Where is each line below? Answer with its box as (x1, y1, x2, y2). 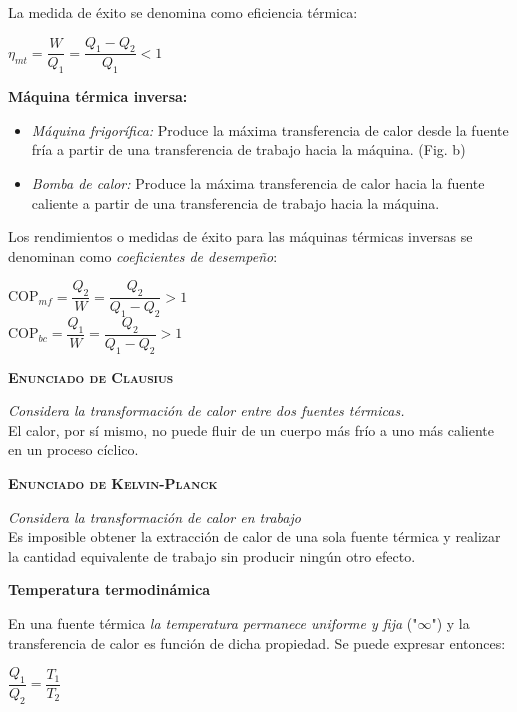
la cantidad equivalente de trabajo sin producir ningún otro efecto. (8, 545, 416, 566)
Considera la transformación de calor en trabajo (8, 506, 301, 527)
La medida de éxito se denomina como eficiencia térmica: (8, 2, 358, 22)
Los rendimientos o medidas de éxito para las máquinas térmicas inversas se (8, 226, 473, 247)
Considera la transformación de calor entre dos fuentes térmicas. (8, 400, 405, 421)
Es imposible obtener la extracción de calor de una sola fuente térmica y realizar (8, 526, 501, 547)
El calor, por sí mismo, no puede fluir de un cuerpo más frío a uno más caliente (8, 419, 495, 440)
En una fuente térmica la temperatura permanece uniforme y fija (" (8, 612, 418, 633)
